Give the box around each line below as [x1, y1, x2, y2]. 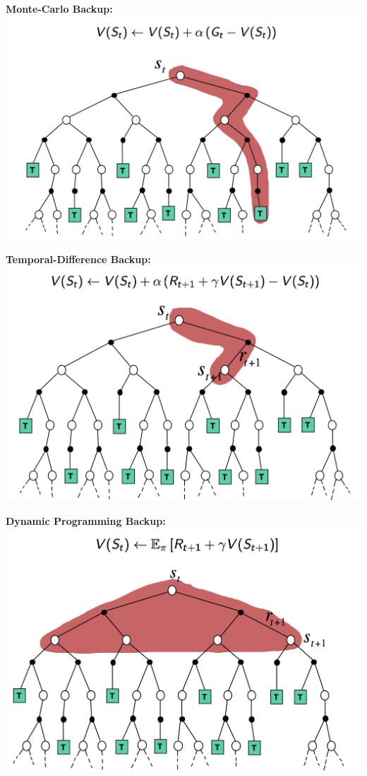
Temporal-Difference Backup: [6, 251, 151, 266]
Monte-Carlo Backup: [6, 1, 113, 16]
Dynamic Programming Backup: [6, 513, 166, 528]
